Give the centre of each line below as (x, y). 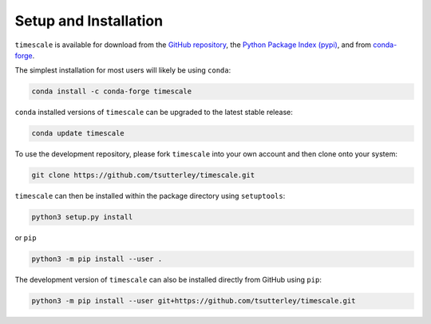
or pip (26, 238)
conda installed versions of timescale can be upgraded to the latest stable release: (154, 113)
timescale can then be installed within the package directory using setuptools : (150, 196)
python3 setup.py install (82, 217)
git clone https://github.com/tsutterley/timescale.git (143, 175)
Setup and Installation (89, 21)
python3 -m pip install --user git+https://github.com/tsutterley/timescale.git (194, 301)
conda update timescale (78, 133)
